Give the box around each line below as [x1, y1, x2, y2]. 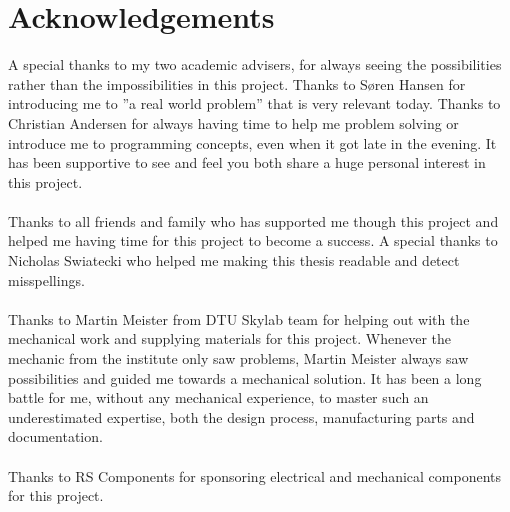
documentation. [8, 426, 103, 447]
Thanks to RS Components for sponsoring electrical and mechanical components [8, 465, 502, 486]
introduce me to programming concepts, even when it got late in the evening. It [8, 132, 497, 153]
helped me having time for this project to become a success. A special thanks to [8, 230, 498, 251]
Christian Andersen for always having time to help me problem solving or [8, 112, 459, 133]
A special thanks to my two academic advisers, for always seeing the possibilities [8, 54, 502, 75]
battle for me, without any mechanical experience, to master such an [8, 387, 429, 408]
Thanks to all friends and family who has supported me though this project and [8, 210, 499, 231]
